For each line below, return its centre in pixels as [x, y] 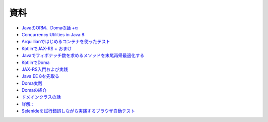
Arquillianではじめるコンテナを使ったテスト [66, 42]
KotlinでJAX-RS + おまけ [47, 48]
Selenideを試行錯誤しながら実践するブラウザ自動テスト [78, 111]
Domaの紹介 [34, 90]
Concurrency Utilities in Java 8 [53, 34]
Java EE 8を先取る [40, 76]
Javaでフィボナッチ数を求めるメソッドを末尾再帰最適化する [83, 56]
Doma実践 [32, 83]
